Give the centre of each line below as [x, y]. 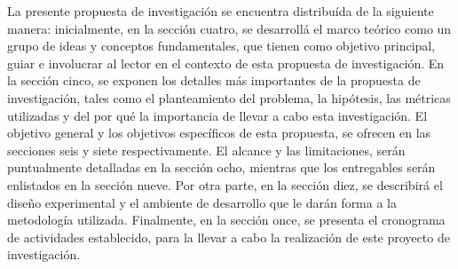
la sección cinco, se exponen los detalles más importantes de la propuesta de [214, 80]
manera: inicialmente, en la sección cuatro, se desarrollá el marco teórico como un [229, 28]
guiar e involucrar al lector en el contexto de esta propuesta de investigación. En [226, 63]
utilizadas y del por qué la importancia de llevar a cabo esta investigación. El [217, 115]
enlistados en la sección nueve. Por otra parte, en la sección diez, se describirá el [225, 184]
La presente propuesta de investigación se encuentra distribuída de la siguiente [221, 11]
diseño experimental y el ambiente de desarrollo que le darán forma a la [202, 202]
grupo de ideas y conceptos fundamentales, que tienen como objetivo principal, [221, 46]
